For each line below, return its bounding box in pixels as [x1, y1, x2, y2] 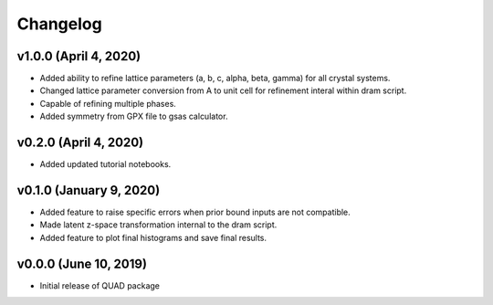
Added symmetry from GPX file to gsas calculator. [39, 110, 228, 122]
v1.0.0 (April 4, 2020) [16, 48, 142, 64]
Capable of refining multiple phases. [39, 98, 177, 109]
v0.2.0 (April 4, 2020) [16, 135, 144, 151]
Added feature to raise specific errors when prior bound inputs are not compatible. [39, 206, 351, 218]
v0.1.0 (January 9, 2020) [16, 183, 161, 198]
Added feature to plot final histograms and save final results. [39, 232, 267, 243]
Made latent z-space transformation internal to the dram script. [39, 219, 278, 230]
